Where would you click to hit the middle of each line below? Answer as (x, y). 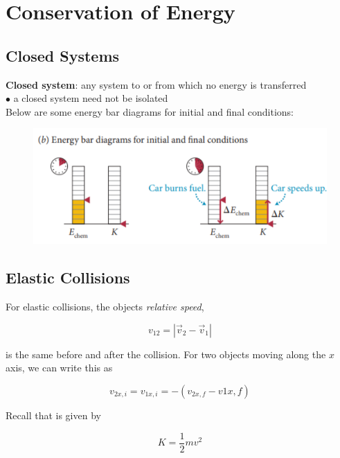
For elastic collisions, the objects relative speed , (105, 307)
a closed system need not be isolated (91, 98)
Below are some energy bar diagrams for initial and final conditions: (150, 111)
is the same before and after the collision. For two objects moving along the (166, 354)
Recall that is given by (53, 415)
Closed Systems (63, 55)
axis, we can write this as (59, 368)
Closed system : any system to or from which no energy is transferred (156, 84)
